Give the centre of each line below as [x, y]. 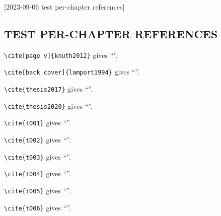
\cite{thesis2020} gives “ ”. [48, 105]
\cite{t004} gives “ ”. [38, 173]
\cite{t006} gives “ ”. [38, 207]
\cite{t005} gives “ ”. [38, 191]
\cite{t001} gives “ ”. [38, 123]
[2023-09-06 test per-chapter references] [64, 7]
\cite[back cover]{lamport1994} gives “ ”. [72, 72]
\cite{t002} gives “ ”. [38, 140]
